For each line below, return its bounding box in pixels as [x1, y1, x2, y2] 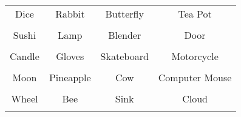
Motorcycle [171, 49, 219, 63]
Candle [10, 49, 39, 63]
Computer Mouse [158, 70, 232, 84]
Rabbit [55, 7, 85, 21]
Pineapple [49, 70, 91, 84]
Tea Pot [178, 7, 212, 21]
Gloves [56, 49, 84, 63]
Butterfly [105, 7, 144, 21]
